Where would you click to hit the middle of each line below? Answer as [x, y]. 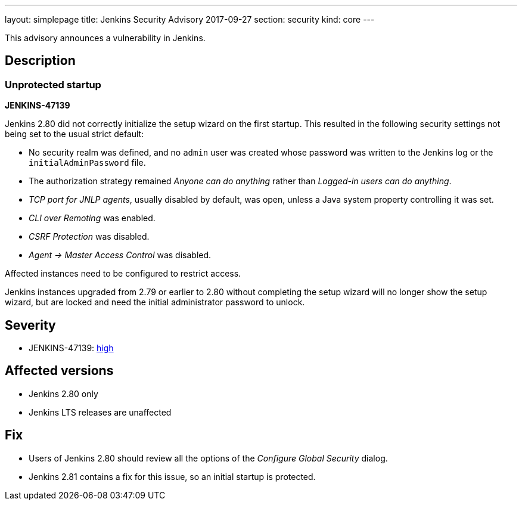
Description [40, 61]
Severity [30, 325]
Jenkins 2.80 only [63, 394]
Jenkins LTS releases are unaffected [100, 412]
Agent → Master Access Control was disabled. [120, 255]
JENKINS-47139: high [71, 348]
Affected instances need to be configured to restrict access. [123, 274]
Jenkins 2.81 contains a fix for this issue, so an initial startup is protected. [172, 476]
